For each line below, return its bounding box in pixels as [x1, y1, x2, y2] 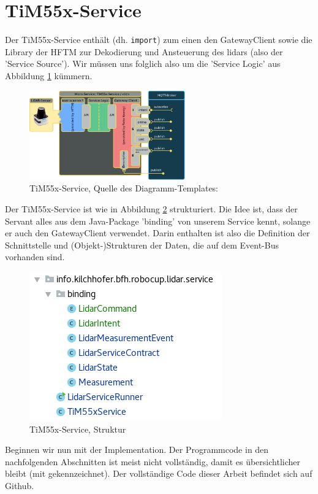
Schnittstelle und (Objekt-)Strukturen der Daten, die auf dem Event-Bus [5, 238, 279, 251]
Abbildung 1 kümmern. [5, 69, 93, 82]
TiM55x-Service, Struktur [29, 422, 126, 435]
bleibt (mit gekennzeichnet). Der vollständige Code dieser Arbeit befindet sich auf [5, 467, 312, 480]
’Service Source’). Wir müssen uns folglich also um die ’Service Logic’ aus [5, 57, 281, 70]
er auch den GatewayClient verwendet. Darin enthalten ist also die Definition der [5, 226, 310, 239]
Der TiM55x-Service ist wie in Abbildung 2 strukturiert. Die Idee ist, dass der [5, 203, 298, 215]
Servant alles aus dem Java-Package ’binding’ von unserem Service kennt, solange [5, 214, 311, 227]
